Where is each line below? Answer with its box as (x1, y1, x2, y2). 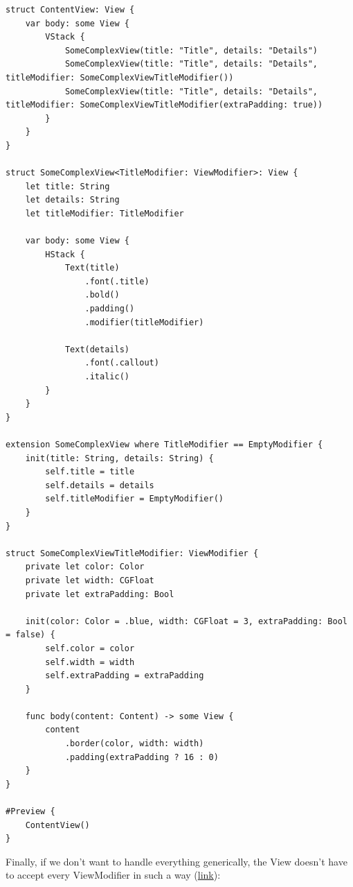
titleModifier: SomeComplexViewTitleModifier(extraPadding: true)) (6, 100, 323, 110)
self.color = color (45, 643, 135, 653)
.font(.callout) (84, 358, 159, 368)
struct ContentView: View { (6, 5, 135, 15)
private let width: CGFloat (25, 575, 154, 585)
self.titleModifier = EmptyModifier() (45, 494, 224, 504)
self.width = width (45, 657, 135, 667)
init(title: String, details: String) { (25, 453, 214, 463)
